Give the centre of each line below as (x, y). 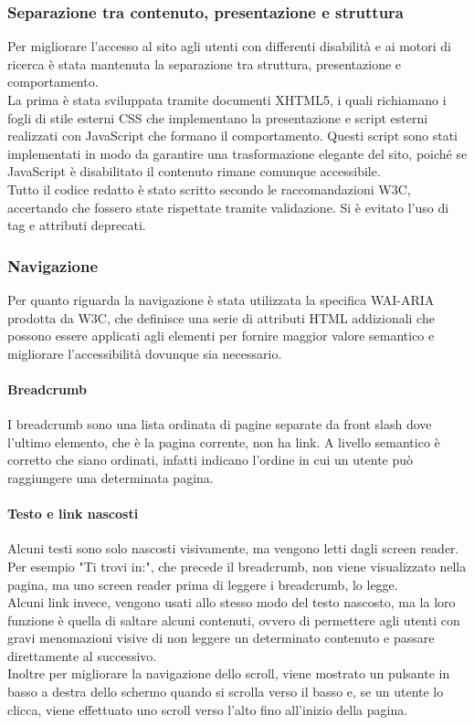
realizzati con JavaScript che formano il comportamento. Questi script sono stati (233, 136)
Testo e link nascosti (73, 514)
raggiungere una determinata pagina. (111, 477)
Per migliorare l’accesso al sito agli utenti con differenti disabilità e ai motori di (230, 46)
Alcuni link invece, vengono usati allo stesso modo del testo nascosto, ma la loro (232, 602)
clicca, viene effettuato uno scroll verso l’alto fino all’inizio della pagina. (208, 709)
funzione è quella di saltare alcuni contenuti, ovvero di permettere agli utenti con (234, 620)
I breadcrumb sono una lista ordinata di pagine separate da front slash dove (220, 424)
